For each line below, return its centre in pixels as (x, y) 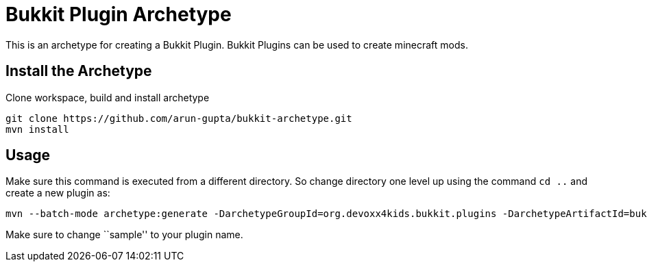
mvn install (37, 129)
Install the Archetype (79, 71)
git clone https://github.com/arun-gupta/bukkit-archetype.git (179, 118)
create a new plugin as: (58, 193)
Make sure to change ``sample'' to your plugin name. (124, 235)
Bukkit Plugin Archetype (119, 14)
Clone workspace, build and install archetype (108, 97)
